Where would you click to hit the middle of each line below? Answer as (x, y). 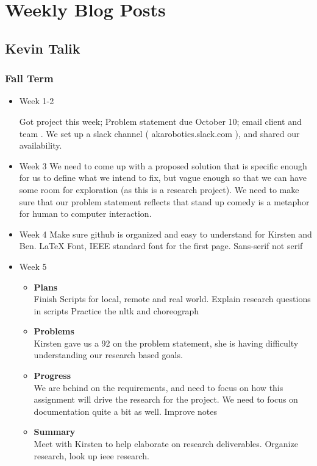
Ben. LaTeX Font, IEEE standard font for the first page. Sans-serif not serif (161, 246)
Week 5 (33, 266)
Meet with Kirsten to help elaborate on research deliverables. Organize (166, 444)
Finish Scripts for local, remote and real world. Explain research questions (172, 299)
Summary (55, 432)
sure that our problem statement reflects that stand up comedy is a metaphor (164, 201)
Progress (52, 376)
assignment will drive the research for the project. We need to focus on (166, 399)
